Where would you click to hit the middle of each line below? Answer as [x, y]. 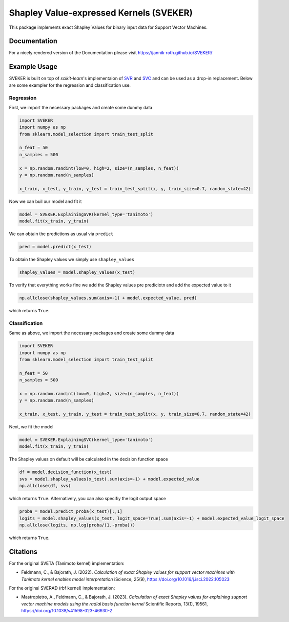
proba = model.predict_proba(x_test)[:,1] [71, 512]
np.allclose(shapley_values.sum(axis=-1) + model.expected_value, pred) [108, 298]
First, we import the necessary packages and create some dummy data [81, 107]
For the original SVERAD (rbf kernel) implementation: [62, 588]
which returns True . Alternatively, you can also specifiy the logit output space [87, 499]
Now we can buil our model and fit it [45, 201]
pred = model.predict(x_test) [55, 247]
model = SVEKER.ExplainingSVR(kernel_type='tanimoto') [86, 214]
